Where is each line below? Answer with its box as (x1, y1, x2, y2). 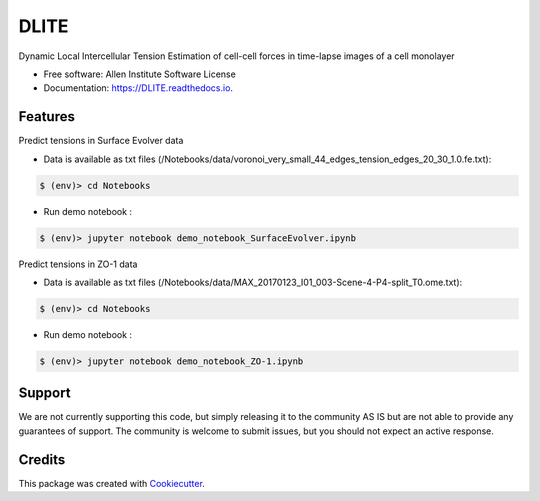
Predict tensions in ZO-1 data (18, 258, 138, 270)
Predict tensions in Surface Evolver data (18, 135, 184, 147)
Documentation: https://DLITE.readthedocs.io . (43, 82, 234, 94)
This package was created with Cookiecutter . (18, 477, 205, 489)
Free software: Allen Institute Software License (43, 68, 237, 80)
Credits (18, 451, 66, 468)
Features (18, 108, 75, 125)
